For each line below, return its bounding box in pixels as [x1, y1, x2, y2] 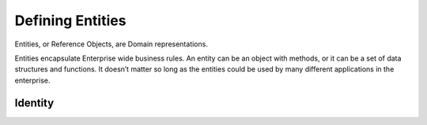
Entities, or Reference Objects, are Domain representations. [14, 39, 209, 49]
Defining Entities [14, 12, 127, 29]
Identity [14, 96, 55, 109]
